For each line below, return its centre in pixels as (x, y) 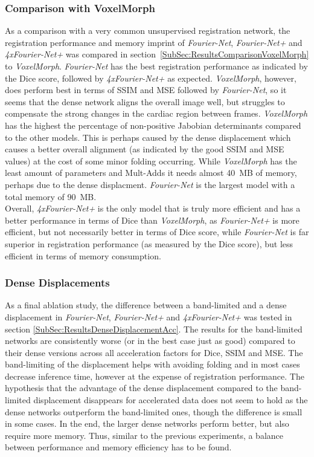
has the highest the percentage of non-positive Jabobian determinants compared (153, 125)
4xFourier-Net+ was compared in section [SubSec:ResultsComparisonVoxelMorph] (157, 54)
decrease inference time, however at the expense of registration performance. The (155, 376)
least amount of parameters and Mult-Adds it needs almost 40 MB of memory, (151, 173)
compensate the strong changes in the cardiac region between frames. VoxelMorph (156, 113)
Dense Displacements (57, 283)
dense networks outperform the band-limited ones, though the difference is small (154, 411)
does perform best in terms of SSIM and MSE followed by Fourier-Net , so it (146, 90)
